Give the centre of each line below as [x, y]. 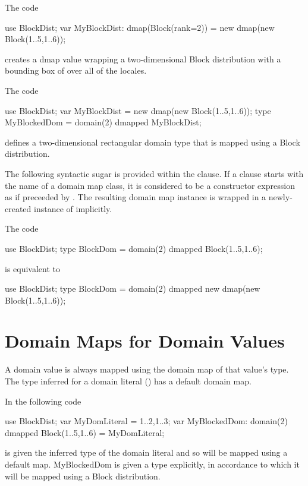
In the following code [43, 401]
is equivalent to [33, 268]
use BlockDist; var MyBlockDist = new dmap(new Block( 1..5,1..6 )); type [138, 110]
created [18, 208]
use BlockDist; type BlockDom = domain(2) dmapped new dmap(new [133, 288]
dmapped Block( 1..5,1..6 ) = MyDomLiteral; [85, 432]
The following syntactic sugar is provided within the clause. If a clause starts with [154, 173]
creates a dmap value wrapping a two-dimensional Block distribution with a [143, 59]
